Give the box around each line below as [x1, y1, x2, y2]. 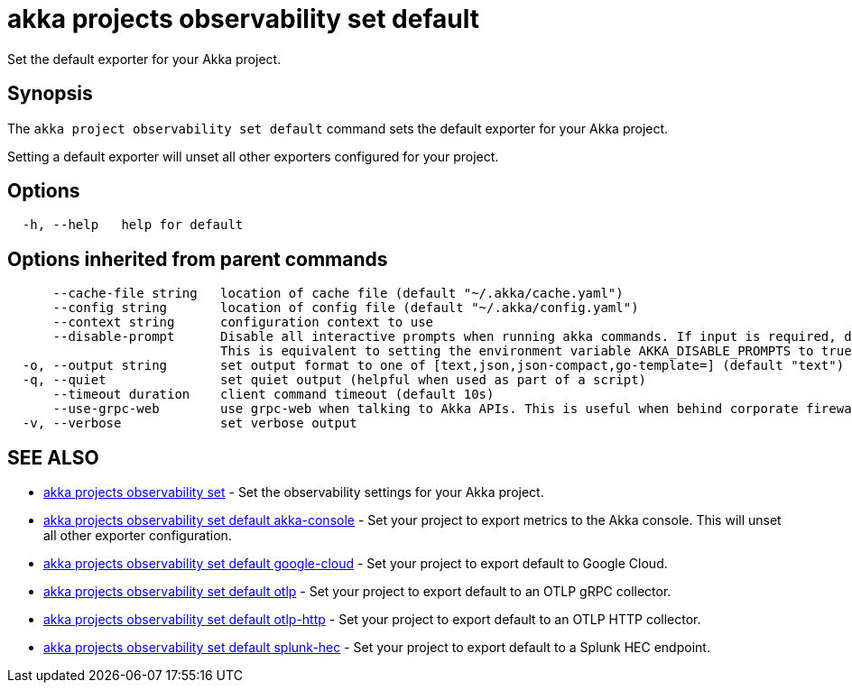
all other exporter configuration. [43, 528, 232, 544]
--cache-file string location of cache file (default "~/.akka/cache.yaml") [52, 286, 624, 301]
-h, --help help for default [22, 217, 244, 233]
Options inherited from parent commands [7, 247, 388, 271]
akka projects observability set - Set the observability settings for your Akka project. [43, 484, 544, 501]
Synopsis [7, 82, 93, 106]
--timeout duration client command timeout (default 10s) [52, 387, 495, 402]
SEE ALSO [7, 446, 99, 469]
